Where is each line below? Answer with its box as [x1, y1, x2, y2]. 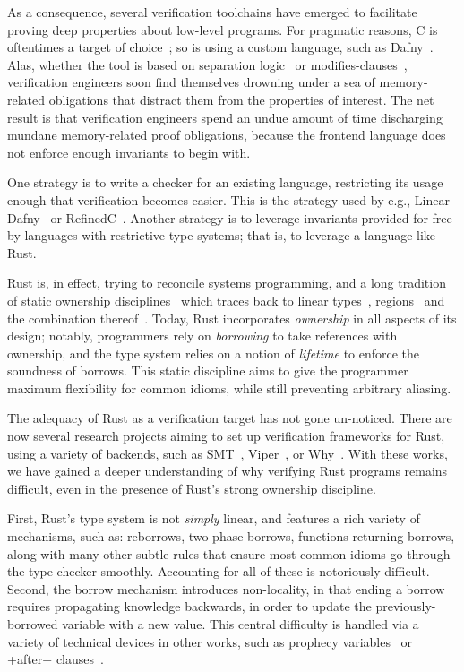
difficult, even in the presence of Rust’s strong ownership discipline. [7, 478, 376, 497]
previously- [375, 597, 436, 616]
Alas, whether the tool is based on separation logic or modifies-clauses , [7, 55, 408, 73]
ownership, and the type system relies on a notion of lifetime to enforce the [7, 343, 420, 362]
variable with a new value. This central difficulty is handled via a [62, 615, 419, 633]
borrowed [7, 615, 58, 633]
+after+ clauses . [7, 650, 104, 668]
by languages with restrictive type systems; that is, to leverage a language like [7, 226, 436, 245]
